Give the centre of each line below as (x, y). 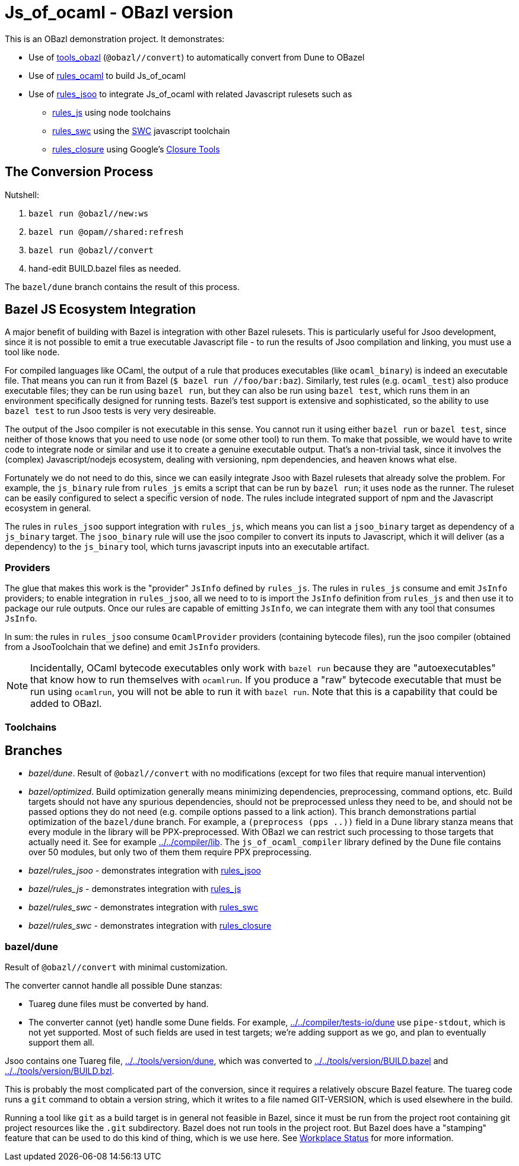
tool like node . (32, 352)
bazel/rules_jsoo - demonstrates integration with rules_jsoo (145, 871)
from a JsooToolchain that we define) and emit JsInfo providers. (133, 647)
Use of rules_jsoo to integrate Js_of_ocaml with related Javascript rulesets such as (190, 94)
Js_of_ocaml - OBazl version (119, 12)
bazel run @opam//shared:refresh (106, 232)
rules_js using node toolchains (112, 112)
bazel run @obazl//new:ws (89, 213)
